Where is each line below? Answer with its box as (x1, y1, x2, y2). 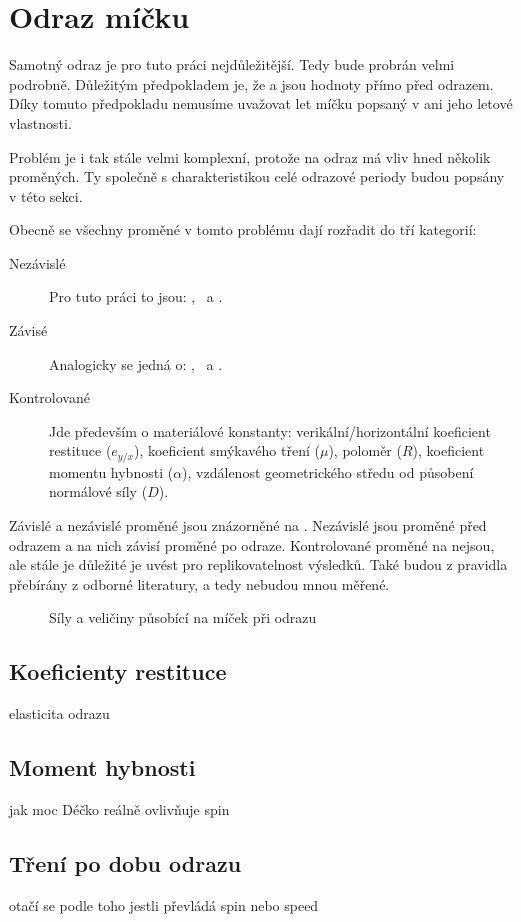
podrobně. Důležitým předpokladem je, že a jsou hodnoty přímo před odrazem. (9, 73, 494, 94)
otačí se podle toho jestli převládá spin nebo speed (9, 894, 319, 915)
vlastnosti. (9, 112, 72, 133)
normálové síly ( (49, 481, 148, 502)
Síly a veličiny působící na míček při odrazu (49, 607, 317, 628)
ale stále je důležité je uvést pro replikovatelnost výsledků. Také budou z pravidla (9, 554, 508, 575)
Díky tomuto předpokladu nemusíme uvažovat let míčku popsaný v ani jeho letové (9, 93, 513, 114)
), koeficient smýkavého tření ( (133, 440, 320, 461)
